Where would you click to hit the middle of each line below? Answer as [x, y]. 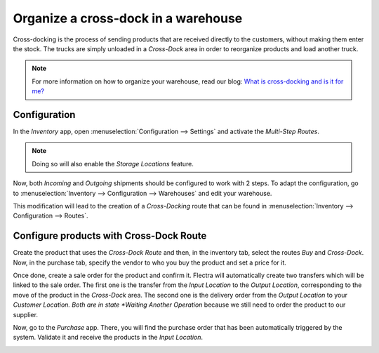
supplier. [26, 314]
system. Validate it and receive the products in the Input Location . [108, 338]
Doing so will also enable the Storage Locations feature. [113, 164]
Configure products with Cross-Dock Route [110, 236]
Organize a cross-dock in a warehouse [128, 18]
